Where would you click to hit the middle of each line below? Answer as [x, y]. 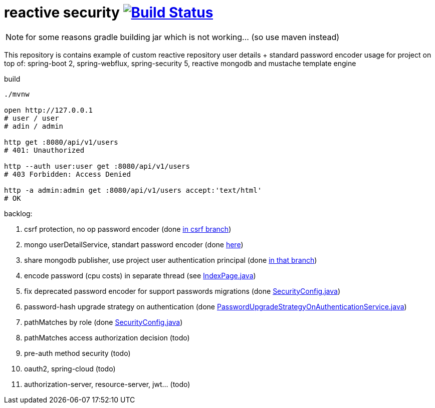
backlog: [18, 213]
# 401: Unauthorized [44, 150]
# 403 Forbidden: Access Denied [67, 174]
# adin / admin [34, 126]
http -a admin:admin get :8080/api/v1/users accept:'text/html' [133, 190]
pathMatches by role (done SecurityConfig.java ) [103, 322]
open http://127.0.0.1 [49, 110]
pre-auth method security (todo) [77, 353]
